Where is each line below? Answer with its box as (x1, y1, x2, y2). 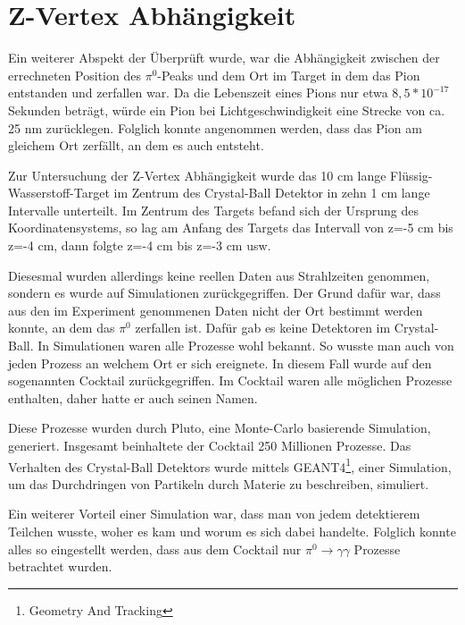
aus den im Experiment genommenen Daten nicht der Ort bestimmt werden (8, 300, 423, 319)
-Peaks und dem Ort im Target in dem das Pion (157, 65, 420, 84)
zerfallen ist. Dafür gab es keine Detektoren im (135, 318, 391, 337)
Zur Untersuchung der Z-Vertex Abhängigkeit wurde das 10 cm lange (8, 165, 386, 184)
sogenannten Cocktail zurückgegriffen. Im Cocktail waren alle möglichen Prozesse (8, 371, 453, 390)
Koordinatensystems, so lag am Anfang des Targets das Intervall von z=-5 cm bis (8, 218, 453, 237)
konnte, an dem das (8, 318, 115, 337)
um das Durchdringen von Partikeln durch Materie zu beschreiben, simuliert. (8, 474, 429, 493)
